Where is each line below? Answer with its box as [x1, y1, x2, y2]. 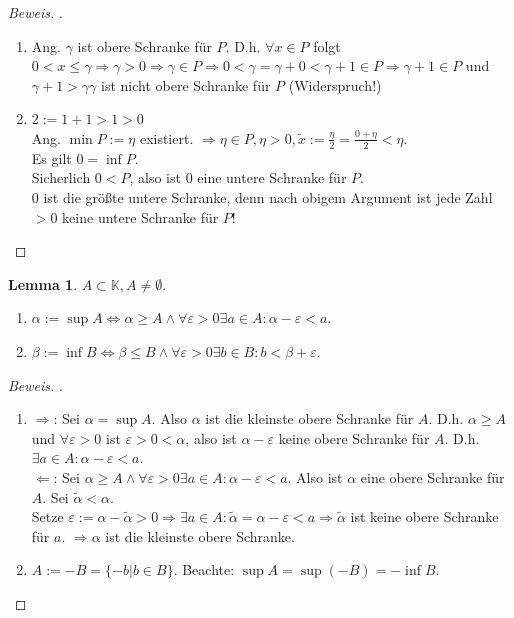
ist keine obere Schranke [350, 506, 499, 527]
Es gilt [31, 147, 72, 168]
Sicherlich [31, 167, 91, 188]
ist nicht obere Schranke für [101, 74, 271, 95]
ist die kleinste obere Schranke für [205, 408, 414, 429]
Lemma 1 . [8, 273, 78, 294]
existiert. [139, 127, 194, 148]
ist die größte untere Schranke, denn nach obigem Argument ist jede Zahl [43, 186, 493, 207]
